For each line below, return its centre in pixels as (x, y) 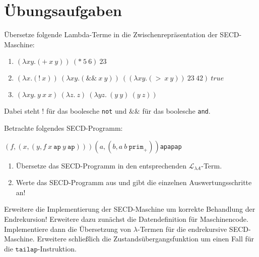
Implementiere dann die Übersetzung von (68, 229)
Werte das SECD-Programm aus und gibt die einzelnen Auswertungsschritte (134, 182)
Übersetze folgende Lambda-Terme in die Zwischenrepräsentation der (111, 34)
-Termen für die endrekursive (182, 229)
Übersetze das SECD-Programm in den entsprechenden (101, 165)
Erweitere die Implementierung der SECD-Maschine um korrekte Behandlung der (130, 209)
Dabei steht (22, 111)
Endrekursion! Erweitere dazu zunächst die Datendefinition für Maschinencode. (126, 219)
